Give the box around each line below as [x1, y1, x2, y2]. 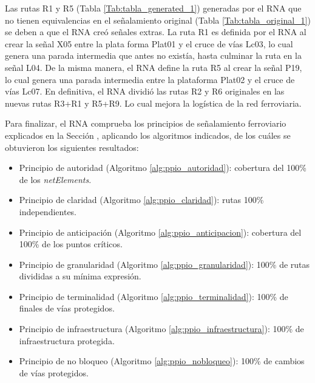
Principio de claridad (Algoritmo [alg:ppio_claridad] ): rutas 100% [19, 193, 264, 206]
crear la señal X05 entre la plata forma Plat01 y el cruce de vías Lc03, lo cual [5, 37, 293, 50]
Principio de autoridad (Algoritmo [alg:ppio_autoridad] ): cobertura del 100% [19, 161, 307, 174]
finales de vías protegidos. [19, 302, 115, 315]
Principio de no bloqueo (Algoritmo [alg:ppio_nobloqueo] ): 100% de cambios [19, 355, 305, 367]
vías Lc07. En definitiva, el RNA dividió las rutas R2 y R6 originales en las [5, 85, 285, 98]
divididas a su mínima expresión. [19, 270, 141, 282]
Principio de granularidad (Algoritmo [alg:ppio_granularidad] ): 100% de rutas [19, 258, 310, 270]
